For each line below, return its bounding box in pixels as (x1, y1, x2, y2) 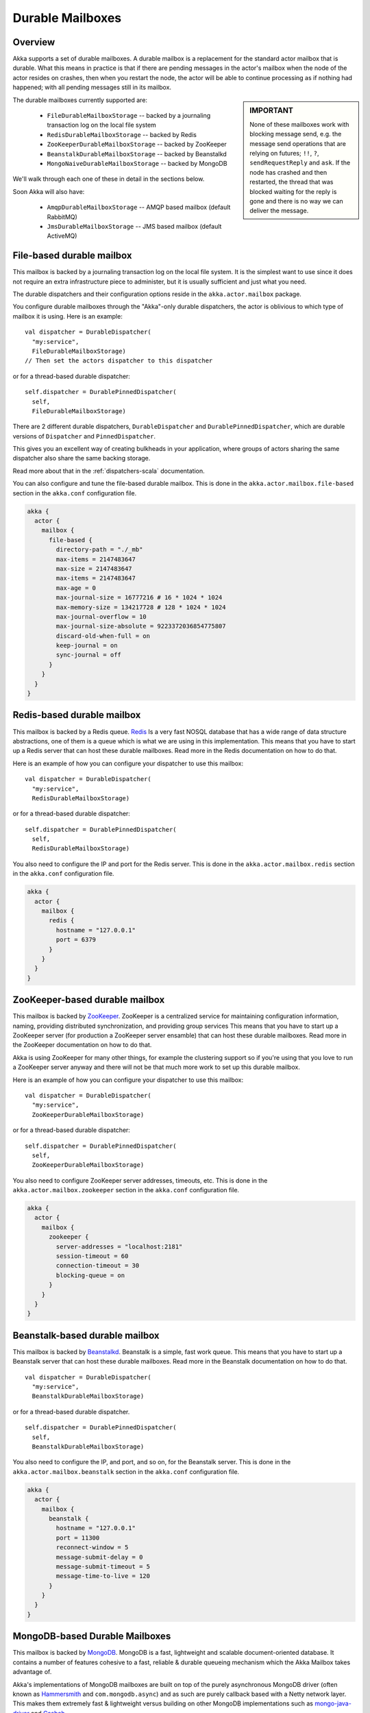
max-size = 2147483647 (56, 565, 133, 572)
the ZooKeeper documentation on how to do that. (12, 1041, 152, 1049)
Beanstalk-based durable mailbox (12, 1329, 160, 1341)
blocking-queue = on (56, 1271, 125, 1279)
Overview (12, 36, 56, 48)
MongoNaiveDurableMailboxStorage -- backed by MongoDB (47, 159, 227, 167)
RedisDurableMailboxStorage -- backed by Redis (47, 130, 197, 138)
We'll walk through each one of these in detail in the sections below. (12, 175, 205, 183)
